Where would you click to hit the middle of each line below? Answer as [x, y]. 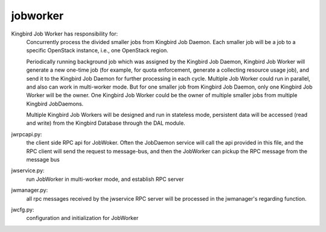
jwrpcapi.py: [27, 134]
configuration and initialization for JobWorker [82, 218]
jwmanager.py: [30, 190]
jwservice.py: [28, 171]
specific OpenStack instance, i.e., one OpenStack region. [97, 51]
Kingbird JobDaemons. [55, 104]
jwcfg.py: [23, 209]
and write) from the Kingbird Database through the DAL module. [106, 123]
